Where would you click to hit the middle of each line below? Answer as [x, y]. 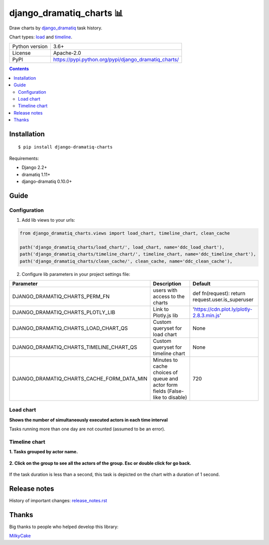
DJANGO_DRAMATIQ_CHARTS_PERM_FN [61, 296]
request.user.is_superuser [223, 300]
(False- [176, 391]
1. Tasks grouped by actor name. [44, 452]
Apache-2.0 [67, 53]
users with [165, 290]
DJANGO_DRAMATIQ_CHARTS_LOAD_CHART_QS [70, 328]
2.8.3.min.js [206, 315]
